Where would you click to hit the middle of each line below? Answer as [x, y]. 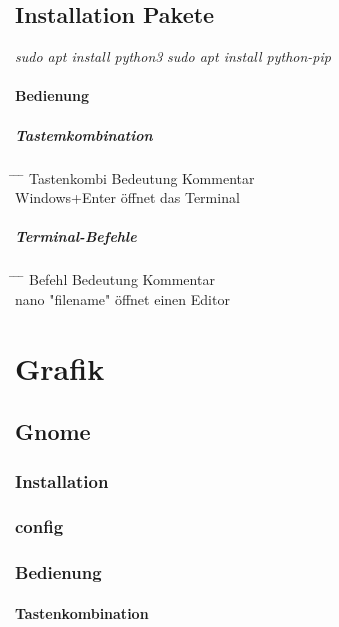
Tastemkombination [84, 134]
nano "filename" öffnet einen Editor [122, 298]
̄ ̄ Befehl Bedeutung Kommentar [115, 279]
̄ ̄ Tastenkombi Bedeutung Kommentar [135, 177]
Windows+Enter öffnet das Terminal [127, 197]
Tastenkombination [82, 612]
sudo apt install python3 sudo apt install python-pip [173, 56]
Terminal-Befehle [76, 236]
